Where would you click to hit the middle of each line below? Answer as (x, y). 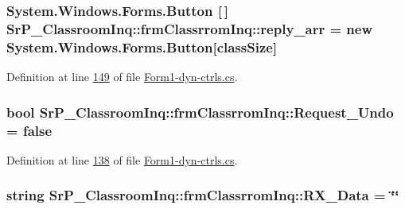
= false (29, 130)
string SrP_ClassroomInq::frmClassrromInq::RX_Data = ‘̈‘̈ (203, 195)
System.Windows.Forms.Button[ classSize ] (142, 46)
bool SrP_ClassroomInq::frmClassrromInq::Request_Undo (200, 112)
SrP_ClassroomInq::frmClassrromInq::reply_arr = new (190, 28)
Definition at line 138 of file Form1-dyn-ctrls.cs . (122, 159)
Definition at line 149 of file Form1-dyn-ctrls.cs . (122, 77)
